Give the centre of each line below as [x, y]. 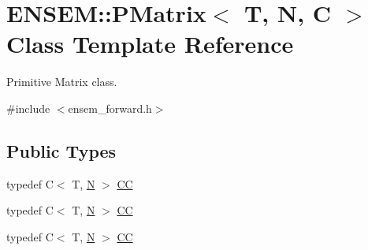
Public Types [61, 150]
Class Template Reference [150, 44]
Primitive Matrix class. [62, 82]
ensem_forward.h [110, 108]
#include [28, 108]
